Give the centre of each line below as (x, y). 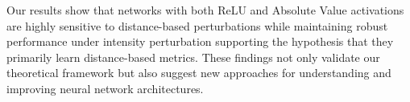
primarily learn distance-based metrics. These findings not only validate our (193, 57)
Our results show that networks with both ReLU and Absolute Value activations (205, 10)
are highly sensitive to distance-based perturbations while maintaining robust (197, 25)
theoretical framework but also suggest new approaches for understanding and (199, 73)
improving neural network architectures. (105, 88)
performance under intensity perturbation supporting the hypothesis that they (200, 41)
